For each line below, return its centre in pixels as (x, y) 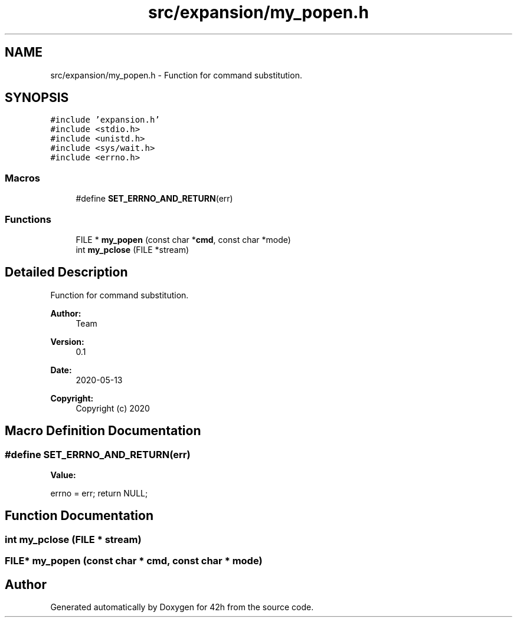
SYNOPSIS (37, 98)
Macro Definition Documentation (103, 431)
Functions (28, 219)
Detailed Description (66, 272)
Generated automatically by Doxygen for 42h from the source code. (182, 607)
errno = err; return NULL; (99, 493)
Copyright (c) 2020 (113, 408)
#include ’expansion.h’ (105, 120)
